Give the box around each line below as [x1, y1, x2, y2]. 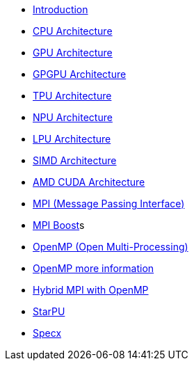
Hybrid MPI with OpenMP [33, 284, 149, 296]
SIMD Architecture [33, 154, 117, 166]
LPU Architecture [33, 133, 111, 145]
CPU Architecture [33, 25, 113, 37]
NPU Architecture [33, 111, 113, 123]
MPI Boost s [33, 219, 85, 231]
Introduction [33, 3, 88, 15]
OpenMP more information [33, 262, 154, 274]
